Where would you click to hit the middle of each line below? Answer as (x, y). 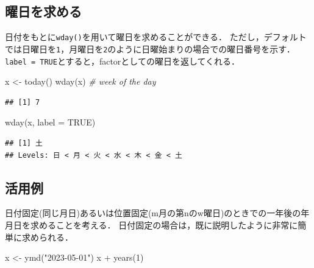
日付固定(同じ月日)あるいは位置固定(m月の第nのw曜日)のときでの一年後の (153, 213)
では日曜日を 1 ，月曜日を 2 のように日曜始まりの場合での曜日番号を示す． (150, 48)
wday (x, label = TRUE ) (50, 122)
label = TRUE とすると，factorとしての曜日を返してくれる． (123, 61)
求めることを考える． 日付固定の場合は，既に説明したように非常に (164, 224)
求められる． (47, 237)
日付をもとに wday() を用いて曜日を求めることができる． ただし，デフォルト (156, 37)
